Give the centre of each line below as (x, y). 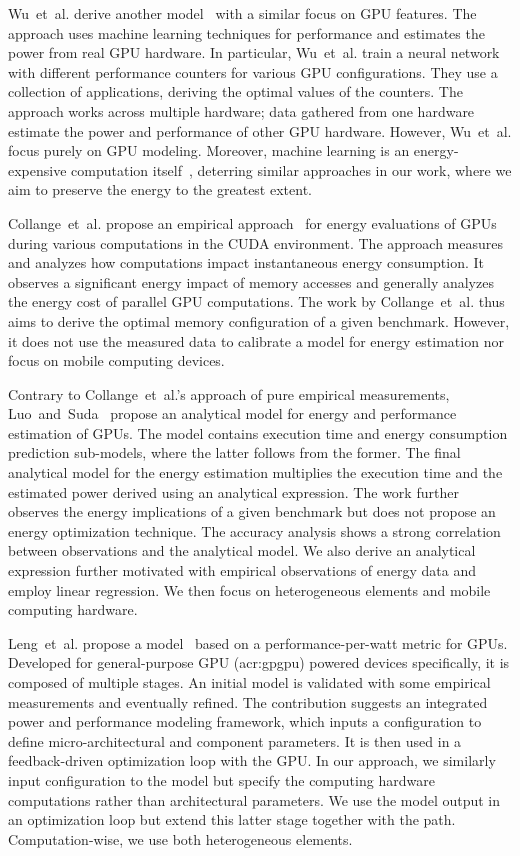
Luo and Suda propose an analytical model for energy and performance (232, 413)
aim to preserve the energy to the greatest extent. (160, 189)
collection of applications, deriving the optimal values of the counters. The (235, 91)
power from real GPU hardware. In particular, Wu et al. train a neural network (254, 52)
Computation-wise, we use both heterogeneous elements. (180, 838)
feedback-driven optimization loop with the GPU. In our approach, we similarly (252, 760)
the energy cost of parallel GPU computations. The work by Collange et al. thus (256, 301)
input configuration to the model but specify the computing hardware (221, 779)
